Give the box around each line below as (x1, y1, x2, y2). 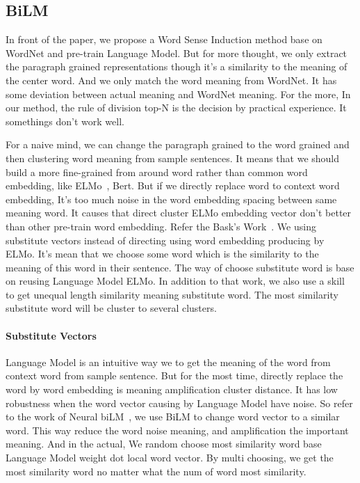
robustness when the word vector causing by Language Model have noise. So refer (6, 395, 353, 410)
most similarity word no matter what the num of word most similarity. (6, 464, 306, 478)
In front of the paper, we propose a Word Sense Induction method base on (6, 32, 322, 47)
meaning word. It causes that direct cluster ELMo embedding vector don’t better (6, 205, 352, 220)
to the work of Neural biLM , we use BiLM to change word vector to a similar (6, 409, 340, 424)
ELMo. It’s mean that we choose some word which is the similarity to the (6, 246, 319, 261)
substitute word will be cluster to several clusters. (6, 301, 217, 315)
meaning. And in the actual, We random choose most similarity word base (6, 436, 322, 451)
